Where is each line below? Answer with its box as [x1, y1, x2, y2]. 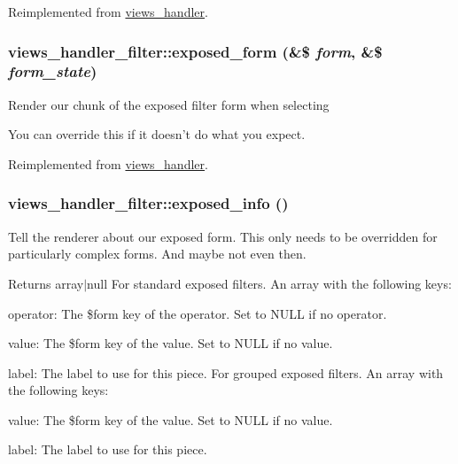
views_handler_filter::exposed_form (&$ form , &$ [8, 40, 383, 62]
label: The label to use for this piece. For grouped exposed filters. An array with [8, 363, 444, 382]
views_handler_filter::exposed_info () [8, 192, 289, 214]
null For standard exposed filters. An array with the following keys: [87, 274, 452, 292]
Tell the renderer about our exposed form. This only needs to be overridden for [8, 227, 438, 245]
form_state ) [8, 60, 97, 82]
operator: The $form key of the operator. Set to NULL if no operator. [8, 304, 387, 322]
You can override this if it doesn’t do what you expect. [8, 125, 306, 143]
